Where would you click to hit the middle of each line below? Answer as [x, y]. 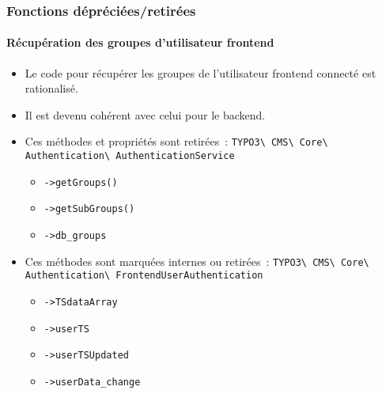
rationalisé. [51, 88]
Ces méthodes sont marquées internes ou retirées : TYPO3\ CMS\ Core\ [197, 261]
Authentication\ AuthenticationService [130, 156]
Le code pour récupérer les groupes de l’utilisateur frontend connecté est [200, 72]
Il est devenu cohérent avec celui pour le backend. [145, 114]
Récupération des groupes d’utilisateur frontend [140, 42]
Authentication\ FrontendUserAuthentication [144, 276]
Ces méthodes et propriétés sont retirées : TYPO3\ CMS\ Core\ [176, 141]
